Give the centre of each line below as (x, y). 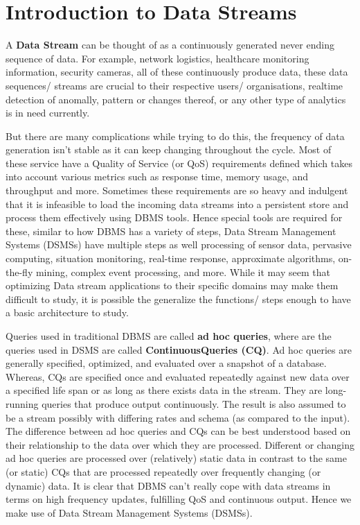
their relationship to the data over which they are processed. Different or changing (180, 444)
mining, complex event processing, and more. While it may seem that (183, 272)
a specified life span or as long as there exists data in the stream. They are (164, 390)
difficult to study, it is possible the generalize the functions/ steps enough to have (178, 299)
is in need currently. (48, 113)
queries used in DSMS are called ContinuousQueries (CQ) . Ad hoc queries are (179, 349)
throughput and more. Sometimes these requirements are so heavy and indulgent (177, 190)
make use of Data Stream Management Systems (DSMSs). (129, 512)
